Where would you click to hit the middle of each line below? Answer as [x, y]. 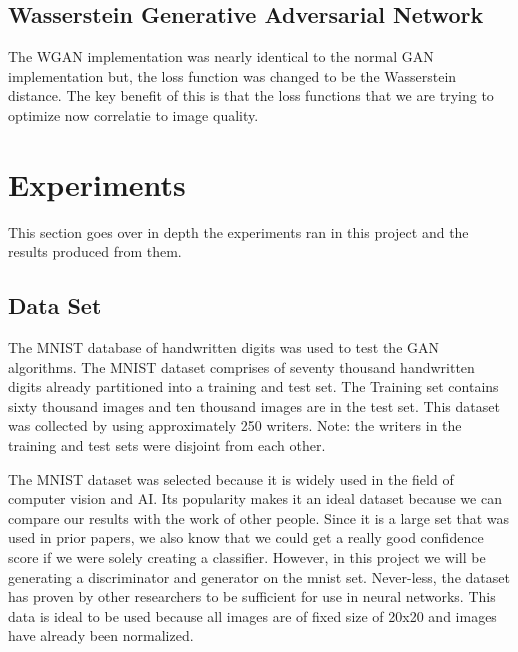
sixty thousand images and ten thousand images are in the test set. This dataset [254, 405]
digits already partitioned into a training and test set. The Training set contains [253, 386]
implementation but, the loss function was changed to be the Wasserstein [232, 75]
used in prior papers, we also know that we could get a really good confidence [246, 537]
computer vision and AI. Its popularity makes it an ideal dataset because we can [255, 498]
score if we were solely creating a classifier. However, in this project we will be [247, 557]
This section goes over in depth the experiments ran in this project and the [238, 231]
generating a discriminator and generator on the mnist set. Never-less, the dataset [259, 576]
